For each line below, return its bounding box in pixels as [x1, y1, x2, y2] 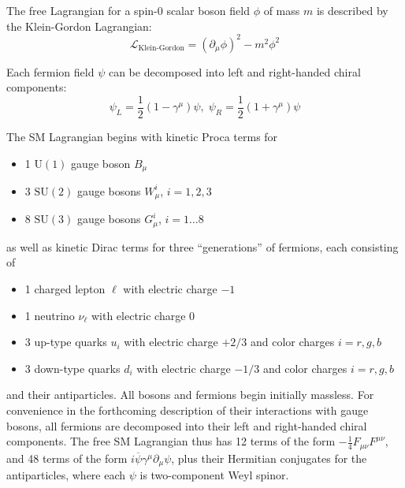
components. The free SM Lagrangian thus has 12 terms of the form [6, 433, 336, 449]
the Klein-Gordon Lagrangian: [6, 17, 152, 34]
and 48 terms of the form [6, 449, 128, 466]
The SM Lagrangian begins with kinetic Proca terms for [6, 128, 278, 144]
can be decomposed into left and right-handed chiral [108, 63, 361, 80]
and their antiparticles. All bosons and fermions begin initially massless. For [6, 386, 374, 403]
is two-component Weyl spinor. [139, 467, 289, 483]
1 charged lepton [24, 281, 106, 297]
